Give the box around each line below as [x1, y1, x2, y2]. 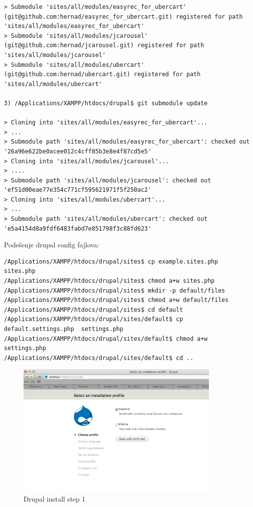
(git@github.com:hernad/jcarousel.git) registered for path [4, 42, 204, 49]
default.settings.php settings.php [4, 326, 124, 332]
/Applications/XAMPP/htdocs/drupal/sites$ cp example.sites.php [4, 258, 218, 265]
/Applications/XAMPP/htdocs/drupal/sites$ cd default [4, 306, 183, 313]
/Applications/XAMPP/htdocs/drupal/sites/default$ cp [4, 316, 183, 323]
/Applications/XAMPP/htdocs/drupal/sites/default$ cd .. [4, 354, 194, 361]
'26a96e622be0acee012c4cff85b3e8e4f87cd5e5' [4, 148, 152, 155]
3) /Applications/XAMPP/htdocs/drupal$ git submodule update [4, 99, 208, 107]
